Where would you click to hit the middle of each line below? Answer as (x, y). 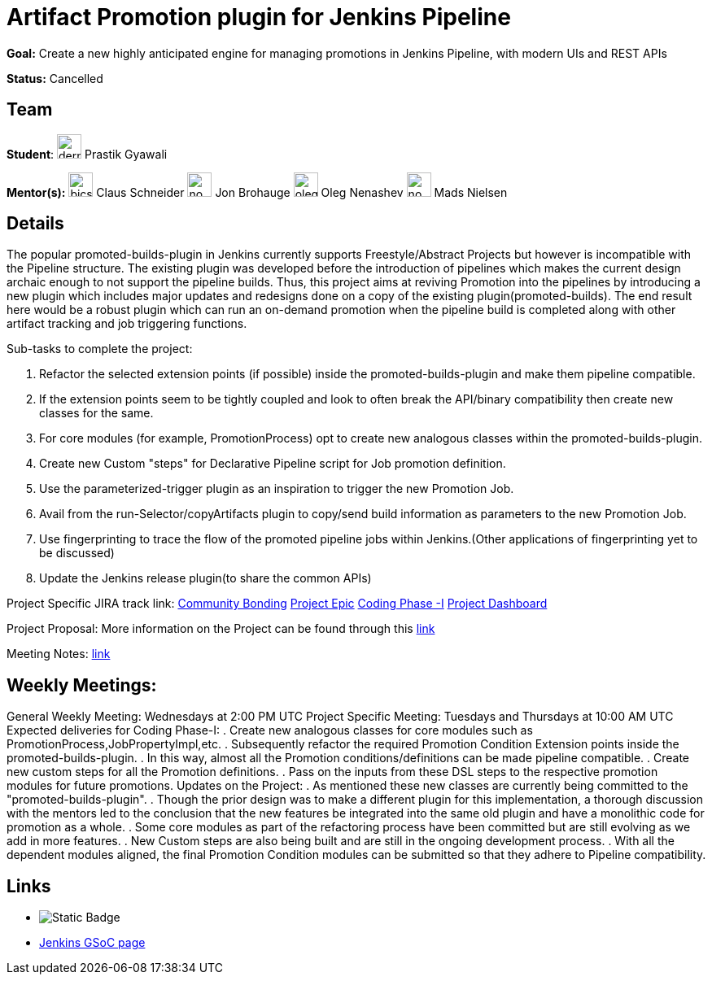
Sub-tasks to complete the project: (100, 349)
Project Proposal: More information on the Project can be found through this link (221, 629)
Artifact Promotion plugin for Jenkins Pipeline (259, 17)
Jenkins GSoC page (92, 943)
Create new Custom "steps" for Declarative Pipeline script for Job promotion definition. (273, 464)
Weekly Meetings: (82, 685)
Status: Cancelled (55, 78)
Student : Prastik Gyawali (87, 154)
